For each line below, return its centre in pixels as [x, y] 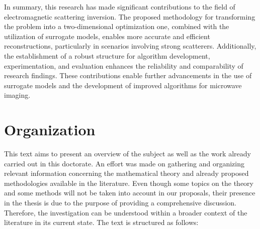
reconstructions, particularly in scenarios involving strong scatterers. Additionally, [130, 46]
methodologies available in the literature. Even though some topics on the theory [129, 183]
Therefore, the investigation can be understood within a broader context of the [126, 212]
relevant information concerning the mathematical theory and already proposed [126, 173]
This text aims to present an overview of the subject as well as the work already [127, 154]
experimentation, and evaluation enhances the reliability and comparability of [124, 65]
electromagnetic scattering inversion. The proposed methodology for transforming [130, 16]
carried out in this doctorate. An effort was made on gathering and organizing [124, 163]
